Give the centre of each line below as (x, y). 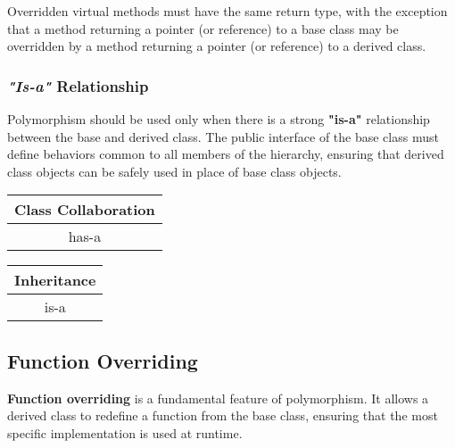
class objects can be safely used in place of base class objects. (174, 171)
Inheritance (55, 280)
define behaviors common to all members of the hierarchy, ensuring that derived (226, 154)
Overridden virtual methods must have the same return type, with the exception (227, 11)
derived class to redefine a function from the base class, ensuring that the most (223, 415)
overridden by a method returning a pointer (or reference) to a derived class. (217, 46)
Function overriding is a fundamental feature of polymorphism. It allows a (218, 398)
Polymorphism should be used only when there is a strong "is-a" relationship (219, 119)
